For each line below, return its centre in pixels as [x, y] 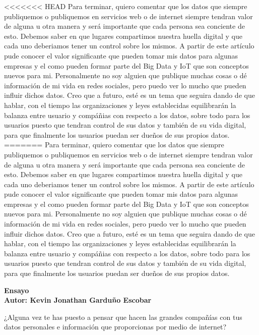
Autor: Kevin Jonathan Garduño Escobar [78, 300]
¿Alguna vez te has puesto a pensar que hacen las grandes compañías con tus [123, 317]
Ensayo [17, 290]
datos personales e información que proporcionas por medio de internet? [115, 327]
